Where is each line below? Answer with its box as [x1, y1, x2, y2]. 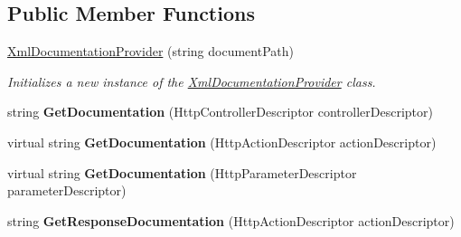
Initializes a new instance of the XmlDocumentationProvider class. [7, 71, 376, 90]
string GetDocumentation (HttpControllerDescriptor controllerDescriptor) [7, 102, 433, 121]
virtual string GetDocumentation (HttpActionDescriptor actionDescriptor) [7, 132, 437, 151]
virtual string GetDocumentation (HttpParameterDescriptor [7, 163, 357, 182]
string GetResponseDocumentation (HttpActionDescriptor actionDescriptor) [7, 211, 455, 230]
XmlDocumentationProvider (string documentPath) [7, 42, 294, 61]
